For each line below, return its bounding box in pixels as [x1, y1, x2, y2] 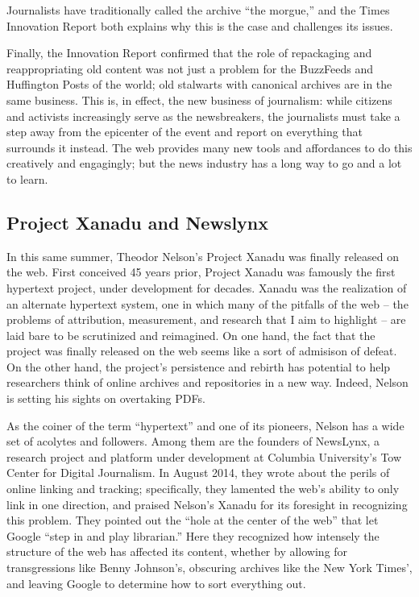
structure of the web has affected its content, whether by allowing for [6, 543, 348, 560]
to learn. [6, 170, 48, 187]
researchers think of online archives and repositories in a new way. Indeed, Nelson [6, 374, 409, 391]
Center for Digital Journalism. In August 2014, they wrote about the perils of [6, 464, 390, 481]
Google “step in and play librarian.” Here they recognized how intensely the [6, 527, 380, 544]
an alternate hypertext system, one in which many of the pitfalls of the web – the [6, 295, 409, 312]
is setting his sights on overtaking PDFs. [6, 390, 205, 407]
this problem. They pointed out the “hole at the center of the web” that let [6, 512, 379, 529]
